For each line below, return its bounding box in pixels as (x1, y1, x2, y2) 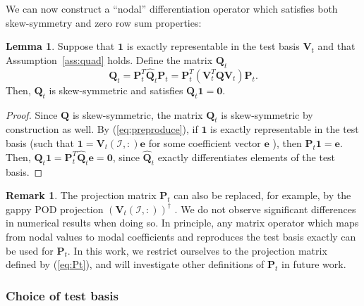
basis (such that (6, 135, 75, 150)
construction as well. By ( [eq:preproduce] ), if (6, 122, 198, 136)
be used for (6, 243, 54, 257)
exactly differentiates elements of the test (157, 149, 336, 164)
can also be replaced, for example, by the (174, 188, 351, 203)
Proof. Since (6, 107, 58, 122)
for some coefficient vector (148, 135, 261, 150)
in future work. (281, 257, 346, 272)
